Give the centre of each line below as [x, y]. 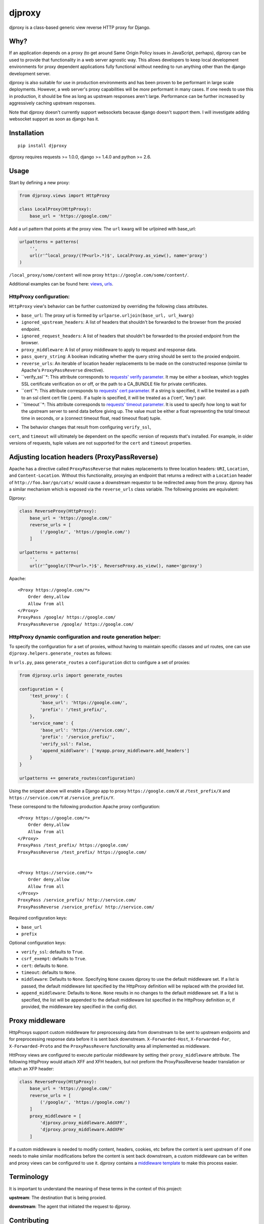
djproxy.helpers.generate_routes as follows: [60, 653]
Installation [26, 133]
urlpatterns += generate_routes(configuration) [77, 778]
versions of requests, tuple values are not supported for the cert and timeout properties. [100, 443]
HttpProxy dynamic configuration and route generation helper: [85, 636]
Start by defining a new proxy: [39, 182]
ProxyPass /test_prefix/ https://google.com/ [73, 845]
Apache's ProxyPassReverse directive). [63, 370]
